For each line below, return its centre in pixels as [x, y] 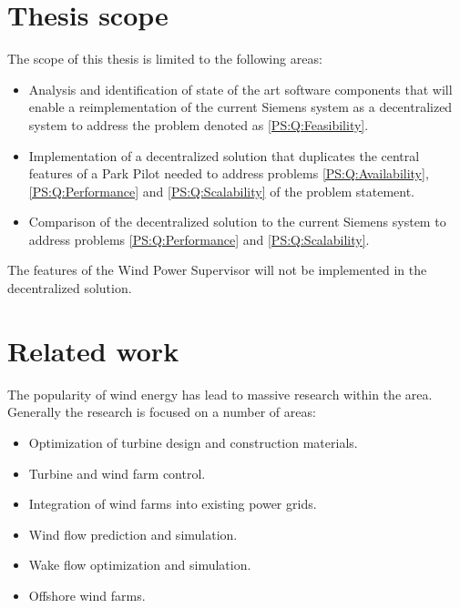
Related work [93, 350]
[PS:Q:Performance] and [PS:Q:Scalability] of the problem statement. [221, 191]
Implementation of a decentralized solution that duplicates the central [224, 155]
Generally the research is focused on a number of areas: [162, 412]
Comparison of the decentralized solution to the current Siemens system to [237, 222]
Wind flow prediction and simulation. [133, 534]
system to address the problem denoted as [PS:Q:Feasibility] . [199, 124]
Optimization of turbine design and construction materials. [193, 442]
